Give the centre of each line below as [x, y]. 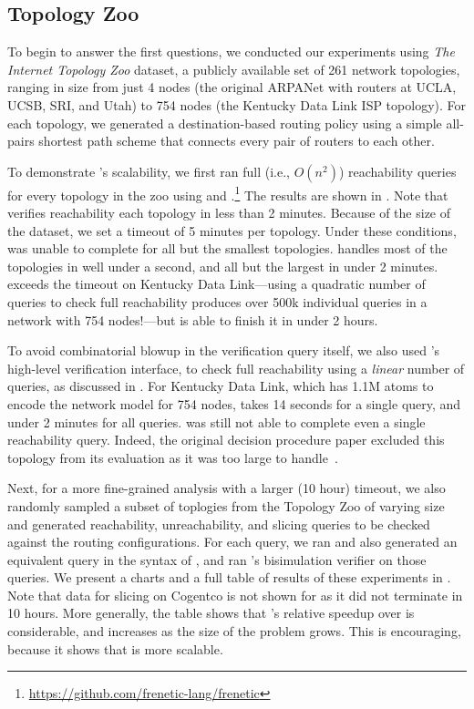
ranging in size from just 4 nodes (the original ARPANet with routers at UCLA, [232, 87]
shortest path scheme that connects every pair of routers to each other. [237, 141]
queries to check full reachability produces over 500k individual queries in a [217, 301]
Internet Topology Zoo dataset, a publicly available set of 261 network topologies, [234, 69]
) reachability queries [397, 171]
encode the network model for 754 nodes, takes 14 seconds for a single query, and [234, 403]
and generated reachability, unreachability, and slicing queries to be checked [219, 524]
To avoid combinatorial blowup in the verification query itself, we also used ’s [224, 350]
